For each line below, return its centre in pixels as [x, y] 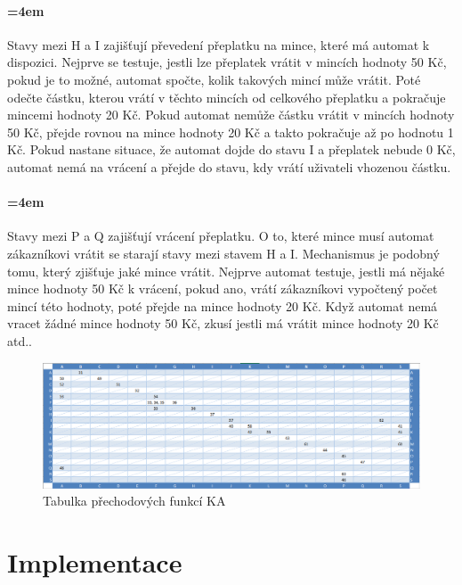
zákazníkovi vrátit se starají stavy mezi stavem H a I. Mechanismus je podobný [223, 253]
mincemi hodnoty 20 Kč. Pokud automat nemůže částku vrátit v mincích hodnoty [231, 115]
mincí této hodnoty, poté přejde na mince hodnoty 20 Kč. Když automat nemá [223, 305]
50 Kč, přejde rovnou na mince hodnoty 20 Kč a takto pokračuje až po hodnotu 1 [231, 132]
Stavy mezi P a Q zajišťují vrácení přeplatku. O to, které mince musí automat [221, 236]
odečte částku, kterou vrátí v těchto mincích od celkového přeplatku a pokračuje [227, 97]
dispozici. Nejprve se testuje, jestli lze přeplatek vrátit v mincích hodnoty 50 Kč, [227, 62]
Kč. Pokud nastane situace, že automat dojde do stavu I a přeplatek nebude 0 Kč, [231, 149]
